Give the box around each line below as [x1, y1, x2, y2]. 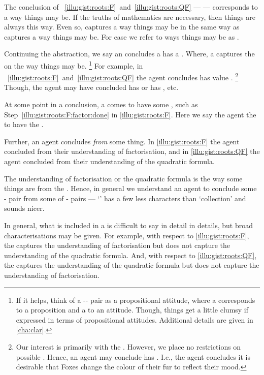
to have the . [4, 119, 44, 130]
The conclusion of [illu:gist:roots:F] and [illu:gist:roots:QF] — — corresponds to [4, 2, 258, 12]
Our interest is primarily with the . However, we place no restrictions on [16, 341, 241, 352]
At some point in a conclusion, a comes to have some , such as [4, 99, 198, 110]
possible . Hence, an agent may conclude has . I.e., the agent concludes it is [16, 351, 250, 362]
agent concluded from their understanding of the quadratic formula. [4, 156, 215, 167]
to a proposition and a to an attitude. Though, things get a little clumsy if [16, 304, 249, 315]
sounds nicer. [4, 203, 45, 213]
